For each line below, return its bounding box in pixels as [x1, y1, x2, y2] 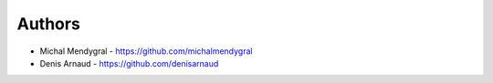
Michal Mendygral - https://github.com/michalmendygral [39, 46, 253, 57]
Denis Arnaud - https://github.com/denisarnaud [39, 57, 219, 68]
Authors [16, 14, 81, 34]
